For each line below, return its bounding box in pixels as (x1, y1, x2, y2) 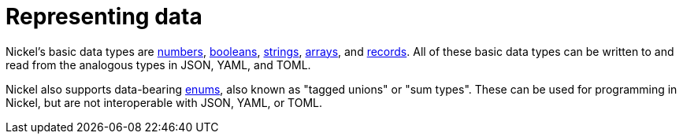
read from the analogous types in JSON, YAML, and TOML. (6, 57, 311, 72)
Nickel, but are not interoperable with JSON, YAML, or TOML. (6, 95, 323, 109)
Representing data (6, 3, 202, 30)
